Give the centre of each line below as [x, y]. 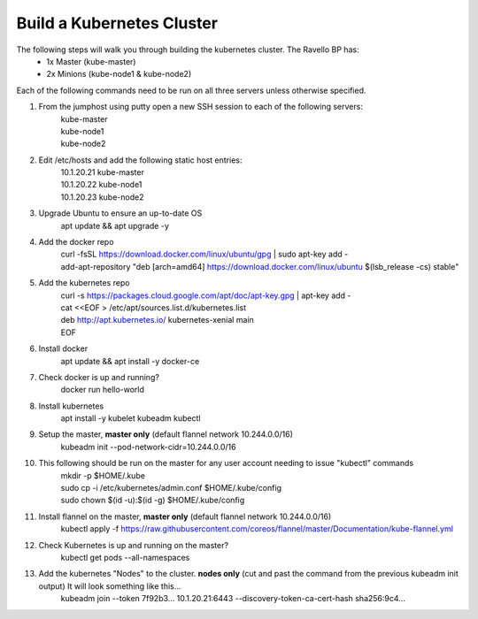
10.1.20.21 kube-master [103, 172]
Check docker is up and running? [99, 377]
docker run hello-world [103, 390]
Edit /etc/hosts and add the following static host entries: [140, 160]
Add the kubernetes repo [84, 283]
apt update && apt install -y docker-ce [130, 361]
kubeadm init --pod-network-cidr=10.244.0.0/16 [148, 447]
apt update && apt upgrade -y [115, 225]
